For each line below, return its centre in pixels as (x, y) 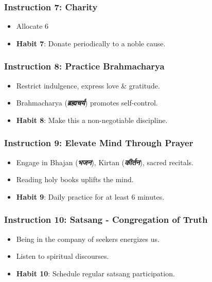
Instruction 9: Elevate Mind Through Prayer (99, 143)
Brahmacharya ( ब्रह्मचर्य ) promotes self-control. (87, 103)
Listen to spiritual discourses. (63, 256)
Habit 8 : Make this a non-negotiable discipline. (92, 120)
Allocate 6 (32, 26)
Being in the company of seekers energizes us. (88, 239)
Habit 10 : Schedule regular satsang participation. (95, 273)
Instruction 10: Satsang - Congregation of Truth (106, 219)
